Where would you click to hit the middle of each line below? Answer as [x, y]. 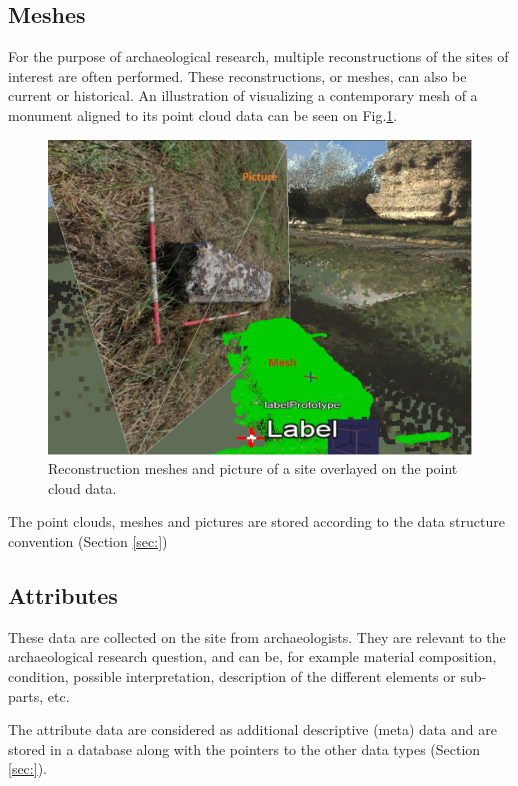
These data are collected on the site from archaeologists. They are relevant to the [257, 636]
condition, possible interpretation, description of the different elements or [232, 675]
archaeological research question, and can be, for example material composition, [252, 656]
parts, [26, 695]
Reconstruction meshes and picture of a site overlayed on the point [253, 468]
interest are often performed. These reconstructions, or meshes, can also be [237, 75]
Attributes [63, 594]
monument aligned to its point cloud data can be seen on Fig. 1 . [203, 114]
